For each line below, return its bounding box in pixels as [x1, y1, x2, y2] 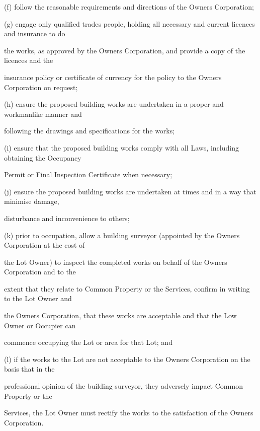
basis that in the [4, 364, 55, 374]
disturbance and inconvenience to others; [4, 212, 130, 223]
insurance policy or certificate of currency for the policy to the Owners [4, 71, 222, 82]
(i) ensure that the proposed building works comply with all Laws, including [4, 142, 239, 153]
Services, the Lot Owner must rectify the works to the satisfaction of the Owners [4, 407, 253, 418]
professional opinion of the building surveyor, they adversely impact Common [4, 381, 243, 391]
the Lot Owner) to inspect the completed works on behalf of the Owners [4, 256, 227, 267]
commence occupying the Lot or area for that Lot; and [4, 337, 172, 347]
